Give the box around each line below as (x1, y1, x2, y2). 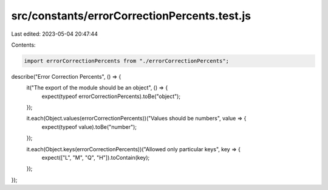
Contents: (11, 41, 36, 48)
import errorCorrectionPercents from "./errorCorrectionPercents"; (24, 57, 230, 64)
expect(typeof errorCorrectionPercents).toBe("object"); (41, 93, 181, 100)
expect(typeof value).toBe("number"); (41, 123, 137, 130)
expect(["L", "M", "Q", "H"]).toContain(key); (41, 154, 150, 162)
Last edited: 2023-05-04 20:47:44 (11, 30, 98, 38)
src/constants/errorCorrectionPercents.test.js (11, 9, 251, 22)
